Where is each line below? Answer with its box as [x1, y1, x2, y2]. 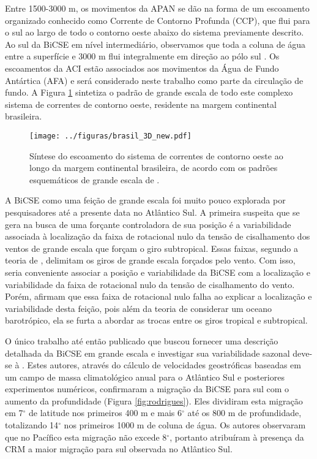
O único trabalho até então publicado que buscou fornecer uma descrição [5, 334, 278, 347]
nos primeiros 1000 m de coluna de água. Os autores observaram [64, 419, 306, 431]
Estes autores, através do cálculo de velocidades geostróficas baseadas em [27, 358, 301, 371]
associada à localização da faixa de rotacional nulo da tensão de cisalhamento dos [5, 230, 310, 243]
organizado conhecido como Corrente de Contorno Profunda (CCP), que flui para [5, 13, 310, 26]
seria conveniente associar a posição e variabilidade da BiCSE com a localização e [5, 265, 310, 278]
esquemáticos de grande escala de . [29, 173, 160, 186]
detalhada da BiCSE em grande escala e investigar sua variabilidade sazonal [5, 346, 290, 359]
